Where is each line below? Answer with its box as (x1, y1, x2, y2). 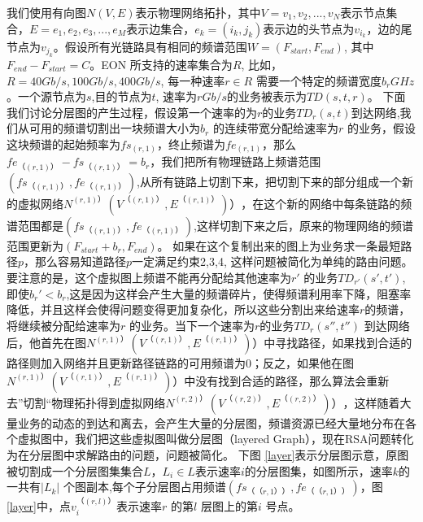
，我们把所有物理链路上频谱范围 (150, 153, 321, 170)
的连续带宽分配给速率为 (212, 120, 338, 137)
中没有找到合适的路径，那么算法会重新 (184, 372, 390, 389)
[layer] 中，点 (7, 498, 71, 515)
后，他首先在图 (7, 334, 86, 351)
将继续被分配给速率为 (7, 316, 120, 333)
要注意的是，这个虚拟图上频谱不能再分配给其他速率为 (7, 268, 291, 285)
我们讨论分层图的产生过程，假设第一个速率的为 (7, 103, 257, 120)
